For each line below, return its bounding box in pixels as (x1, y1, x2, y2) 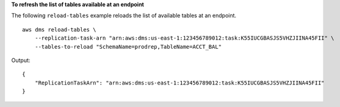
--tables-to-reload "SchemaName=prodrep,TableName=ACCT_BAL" (34, 43, 222, 50)
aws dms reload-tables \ (22, 26, 96, 33)
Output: (11, 57, 31, 64)
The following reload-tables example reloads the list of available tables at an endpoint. (11, 12, 237, 19)
